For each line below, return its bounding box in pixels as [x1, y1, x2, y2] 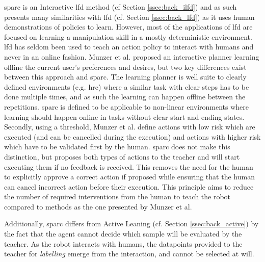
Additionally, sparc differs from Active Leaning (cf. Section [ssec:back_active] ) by [4, 218, 259, 229]
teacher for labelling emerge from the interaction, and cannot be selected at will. [4, 248, 254, 259]
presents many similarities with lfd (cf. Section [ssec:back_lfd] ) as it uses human [4, 11, 255, 22]
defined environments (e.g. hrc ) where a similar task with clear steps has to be [4, 81, 249, 92]
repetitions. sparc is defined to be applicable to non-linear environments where [4, 101, 249, 112]
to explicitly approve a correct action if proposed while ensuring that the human [4, 171, 255, 182]
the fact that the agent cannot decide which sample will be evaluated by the [4, 228, 242, 239]
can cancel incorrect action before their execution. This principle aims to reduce [4, 181, 254, 192]
